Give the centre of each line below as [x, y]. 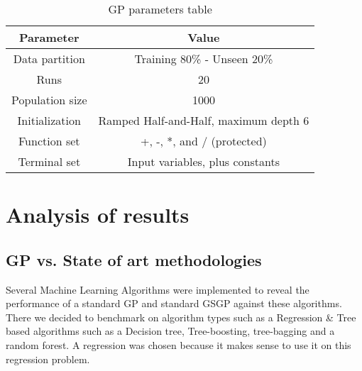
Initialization [49, 120]
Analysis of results [98, 215]
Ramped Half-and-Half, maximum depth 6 [204, 120]
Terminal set [49, 161]
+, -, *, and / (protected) [203, 141]
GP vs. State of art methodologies [134, 259]
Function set [49, 141]
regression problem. [48, 359]
